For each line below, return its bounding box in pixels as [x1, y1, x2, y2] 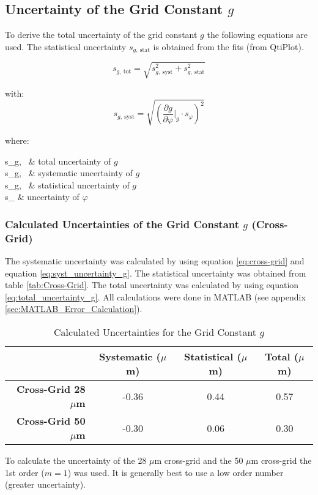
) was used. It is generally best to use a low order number [67, 466, 284, 478]
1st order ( [5, 466, 45, 478]
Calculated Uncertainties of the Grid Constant [5, 216, 240, 231]
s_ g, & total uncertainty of [5, 154, 111, 167]
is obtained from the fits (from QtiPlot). [153, 40, 304, 53]
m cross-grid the [251, 454, 312, 467]
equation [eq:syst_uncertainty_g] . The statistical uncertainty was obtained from [5, 266, 306, 279]
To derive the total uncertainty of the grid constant [5, 28, 198, 41]
